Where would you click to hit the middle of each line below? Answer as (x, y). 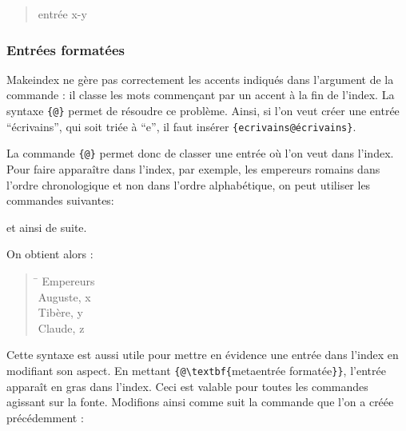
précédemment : (45, 417)
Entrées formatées (66, 49)
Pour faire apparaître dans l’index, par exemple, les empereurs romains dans (193, 168)
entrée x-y (62, 14)
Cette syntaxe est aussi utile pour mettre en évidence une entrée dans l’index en (203, 355)
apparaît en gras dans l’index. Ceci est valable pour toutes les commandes (187, 386)
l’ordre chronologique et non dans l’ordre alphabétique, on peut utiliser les (189, 184)
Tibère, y (60, 312)
